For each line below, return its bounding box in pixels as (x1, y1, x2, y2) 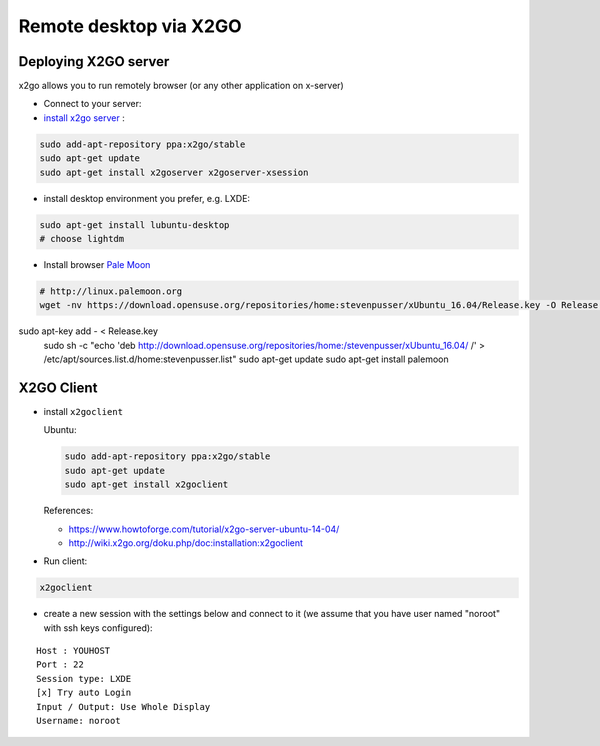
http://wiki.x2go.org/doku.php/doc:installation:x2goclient (68, 536, 304, 549)
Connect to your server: (43, 98, 142, 110)
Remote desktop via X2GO (18, 15, 242, 37)
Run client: (43, 555, 88, 567)
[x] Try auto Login (36, 687, 132, 699)
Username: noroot (36, 715, 121, 727)
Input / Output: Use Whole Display (36, 701, 211, 712)
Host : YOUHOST (36, 645, 111, 657)
